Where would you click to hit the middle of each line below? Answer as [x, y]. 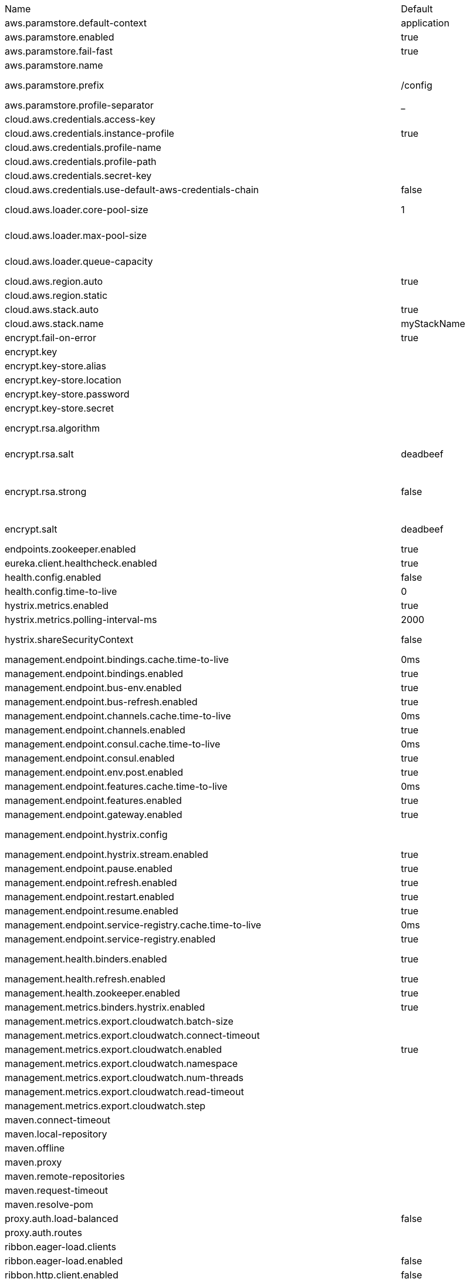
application [425, 23]
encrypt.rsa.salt [39, 454]
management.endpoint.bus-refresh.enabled [101, 702]
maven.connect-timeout [58, 1120]
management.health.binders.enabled [86, 959]
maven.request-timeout [56, 1190]
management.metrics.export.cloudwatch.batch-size [119, 1021]
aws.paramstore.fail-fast [59, 51]
